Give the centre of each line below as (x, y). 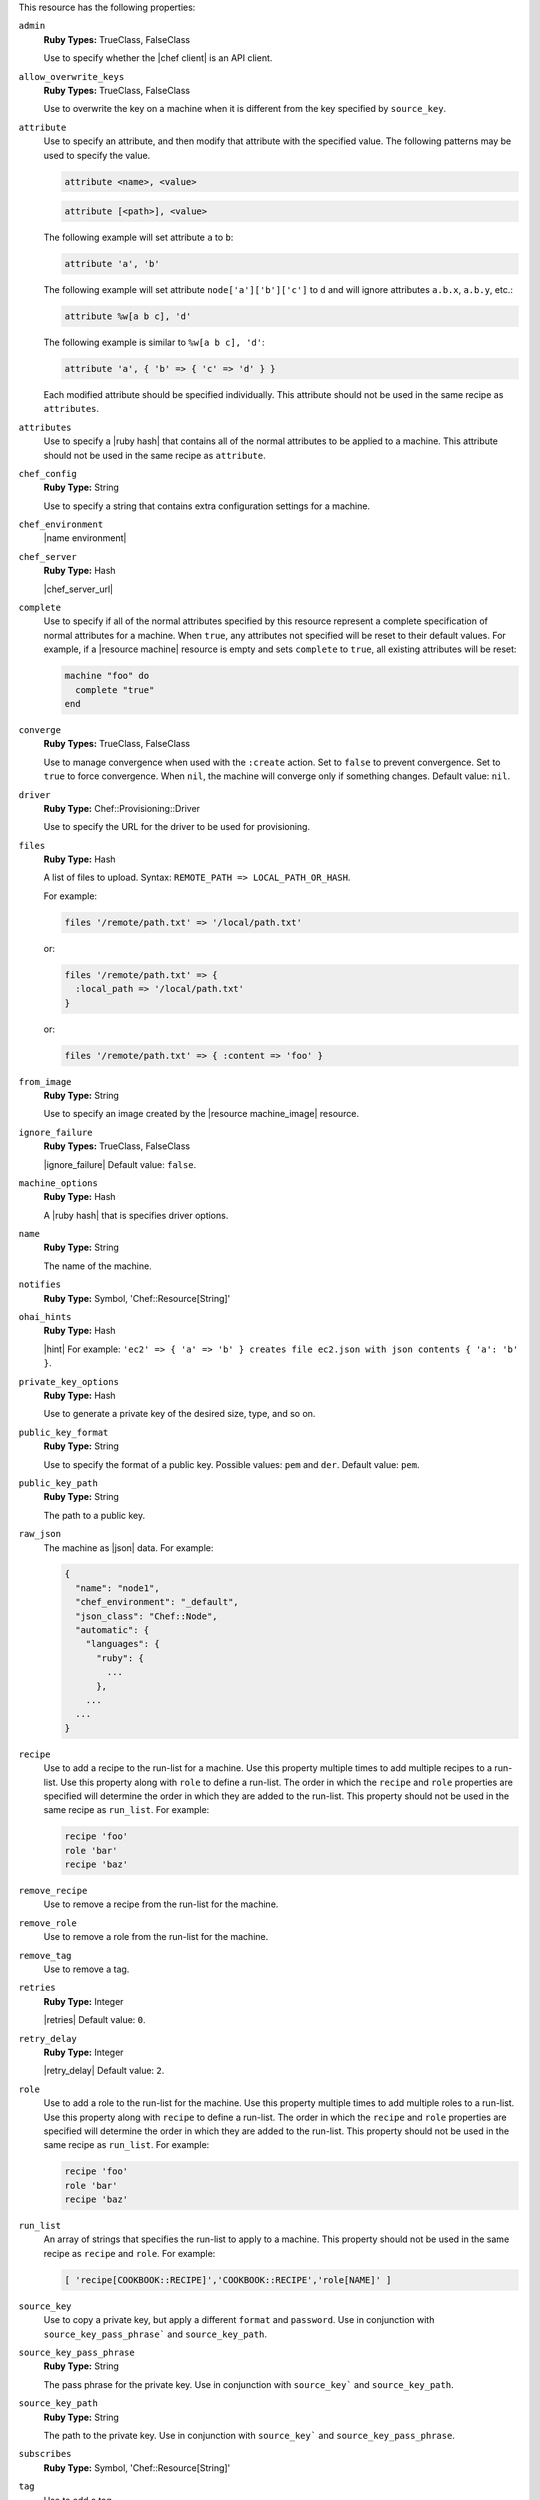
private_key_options (69, 1381)
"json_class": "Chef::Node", (147, 1616)
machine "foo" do (107, 676)
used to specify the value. (97, 155)
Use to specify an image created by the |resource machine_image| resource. (201, 1114)
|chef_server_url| (78, 589)
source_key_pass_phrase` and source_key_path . (155, 2334)
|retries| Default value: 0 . (94, 2020)
